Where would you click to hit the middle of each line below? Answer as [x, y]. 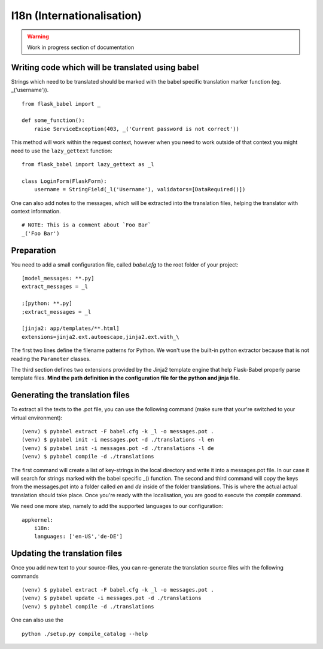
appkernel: [38, 520]
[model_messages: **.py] [58, 278]
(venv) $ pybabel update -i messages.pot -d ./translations [112, 598]
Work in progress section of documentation [81, 47]
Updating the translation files [67, 554]
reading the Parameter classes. [51, 359]
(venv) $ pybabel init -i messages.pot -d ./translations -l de [118, 448]
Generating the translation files [70, 395]
